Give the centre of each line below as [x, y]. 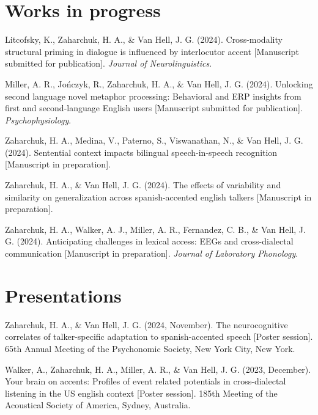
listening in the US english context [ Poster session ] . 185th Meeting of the [141, 393]
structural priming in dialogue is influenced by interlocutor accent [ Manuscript [152, 51]
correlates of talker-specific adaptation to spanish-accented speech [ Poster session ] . [159, 336]
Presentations [63, 295]
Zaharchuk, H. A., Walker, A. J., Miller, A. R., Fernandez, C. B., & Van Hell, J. [155, 229]
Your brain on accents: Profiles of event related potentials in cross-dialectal [146, 381]
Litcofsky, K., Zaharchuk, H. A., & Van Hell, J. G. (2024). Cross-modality [144, 39]
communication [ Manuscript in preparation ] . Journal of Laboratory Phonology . [152, 253]
